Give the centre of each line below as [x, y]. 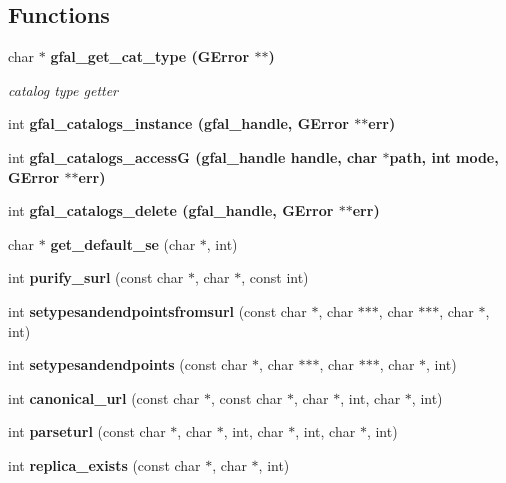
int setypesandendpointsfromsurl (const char [157, 310]
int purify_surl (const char [96, 277]
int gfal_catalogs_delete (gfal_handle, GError [171, 210]
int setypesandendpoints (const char [128, 364]
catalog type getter [63, 89]
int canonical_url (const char [104, 397]
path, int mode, [444, 156]
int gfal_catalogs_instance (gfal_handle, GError [178, 123]
